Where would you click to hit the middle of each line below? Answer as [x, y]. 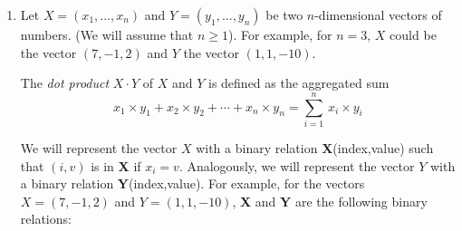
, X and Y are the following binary [330, 201]
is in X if [116, 165]
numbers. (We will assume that [107, 34]
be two [284, 14]
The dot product [65, 83]
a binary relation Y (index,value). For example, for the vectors [192, 183]
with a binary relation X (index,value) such [315, 147]
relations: [46, 219]
